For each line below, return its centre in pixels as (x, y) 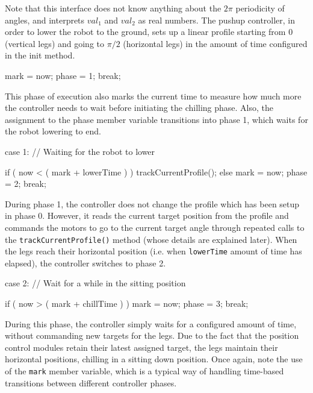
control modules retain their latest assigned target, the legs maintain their (141, 347)
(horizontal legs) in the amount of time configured (215, 43)
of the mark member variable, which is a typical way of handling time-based (144, 370)
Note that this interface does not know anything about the (113, 8)
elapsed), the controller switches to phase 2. (85, 263)
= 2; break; (26, 184)
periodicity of (260, 8)
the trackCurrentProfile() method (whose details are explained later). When (151, 239)
